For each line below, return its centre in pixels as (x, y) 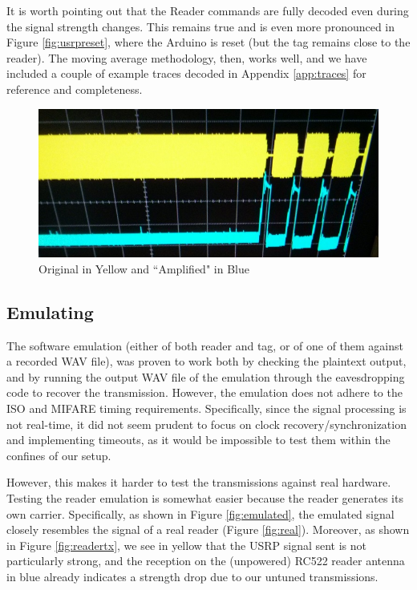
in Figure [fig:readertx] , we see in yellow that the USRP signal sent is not (187, 545)
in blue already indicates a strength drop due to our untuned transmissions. (192, 576)
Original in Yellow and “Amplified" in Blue (144, 268)
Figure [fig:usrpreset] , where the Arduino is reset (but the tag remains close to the (208, 42)
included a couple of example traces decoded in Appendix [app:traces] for (186, 73)
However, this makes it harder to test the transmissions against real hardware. (199, 482)
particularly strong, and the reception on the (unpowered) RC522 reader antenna (206, 561)
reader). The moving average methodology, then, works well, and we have (187, 57)
